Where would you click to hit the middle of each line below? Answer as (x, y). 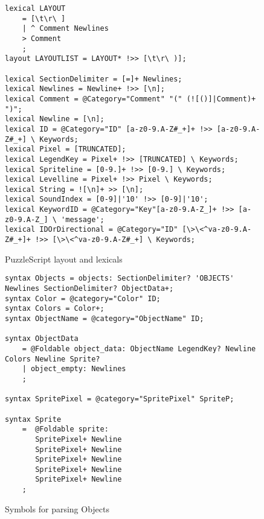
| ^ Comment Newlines (65, 29)
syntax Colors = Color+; (55, 309)
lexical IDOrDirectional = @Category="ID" (92, 230)
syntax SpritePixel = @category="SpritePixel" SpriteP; (120, 399)
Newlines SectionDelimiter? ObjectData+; (89, 288)
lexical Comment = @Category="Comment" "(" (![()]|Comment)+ (130, 99)
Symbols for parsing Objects (57, 508)
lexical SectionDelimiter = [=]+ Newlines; (94, 79)
